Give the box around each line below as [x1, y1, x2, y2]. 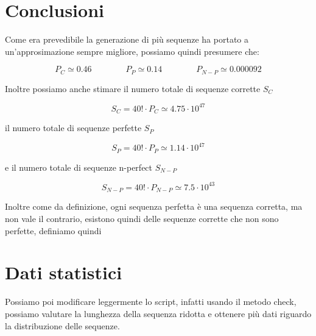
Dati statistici [5, 260, 122, 285]
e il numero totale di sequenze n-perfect [5, 160, 153, 173]
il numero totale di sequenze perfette [5, 121, 142, 134]
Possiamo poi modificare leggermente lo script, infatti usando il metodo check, [5, 295, 297, 308]
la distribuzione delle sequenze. [5, 319, 120, 332]
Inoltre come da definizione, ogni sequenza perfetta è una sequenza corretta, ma [5, 200, 303, 213]
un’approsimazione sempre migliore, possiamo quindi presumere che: [5, 45, 259, 57]
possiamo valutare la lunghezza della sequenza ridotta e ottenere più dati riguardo [5, 307, 312, 320]
